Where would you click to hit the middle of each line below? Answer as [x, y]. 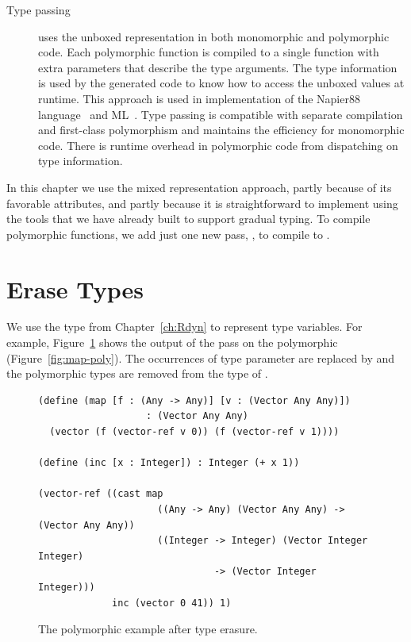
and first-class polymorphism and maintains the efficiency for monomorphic [221, 130]
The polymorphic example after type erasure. [148, 629]
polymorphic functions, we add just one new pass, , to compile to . [168, 234]
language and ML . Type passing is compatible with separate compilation [221, 114]
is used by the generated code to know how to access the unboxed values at [221, 83]
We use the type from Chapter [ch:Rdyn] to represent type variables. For [184, 327]
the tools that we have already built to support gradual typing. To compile [188, 219]
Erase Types [75, 288]
